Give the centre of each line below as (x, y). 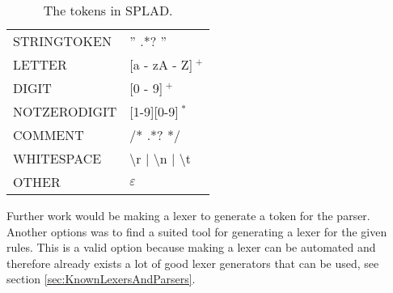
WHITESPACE (57, 158)
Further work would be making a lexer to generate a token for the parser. (188, 215)
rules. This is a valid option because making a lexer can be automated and (191, 247)
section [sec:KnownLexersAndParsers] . (101, 279)
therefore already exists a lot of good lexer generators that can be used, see (193, 263)
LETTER (40, 64)
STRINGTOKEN (62, 41)
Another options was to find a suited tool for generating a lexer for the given (197, 231)
